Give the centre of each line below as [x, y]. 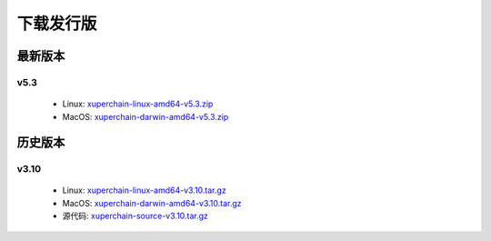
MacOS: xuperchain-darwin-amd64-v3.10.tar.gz [152, 203]
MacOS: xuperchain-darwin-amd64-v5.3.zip [145, 116]
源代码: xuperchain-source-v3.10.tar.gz [135, 216]
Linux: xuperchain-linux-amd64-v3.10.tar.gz [144, 190]
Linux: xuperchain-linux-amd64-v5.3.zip [138, 104]
